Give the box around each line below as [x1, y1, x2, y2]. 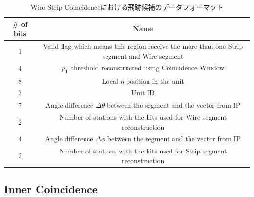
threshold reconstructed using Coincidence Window [71, 63, 225, 73]
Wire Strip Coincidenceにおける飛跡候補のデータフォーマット [30, 2, 224, 12]
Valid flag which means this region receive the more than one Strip [43, 41, 243, 51]
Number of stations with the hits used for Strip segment [59, 146, 227, 156]
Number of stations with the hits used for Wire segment [59, 112, 227, 122]
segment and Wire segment [103, 50, 184, 61]
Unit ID [131, 88, 155, 98]
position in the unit [126, 75, 184, 86]
